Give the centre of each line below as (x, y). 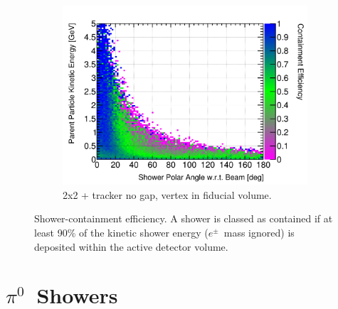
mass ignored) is (259, 233)
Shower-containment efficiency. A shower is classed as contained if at (184, 218)
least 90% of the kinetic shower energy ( (121, 233)
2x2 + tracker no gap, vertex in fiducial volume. (167, 194)
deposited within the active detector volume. (131, 246)
